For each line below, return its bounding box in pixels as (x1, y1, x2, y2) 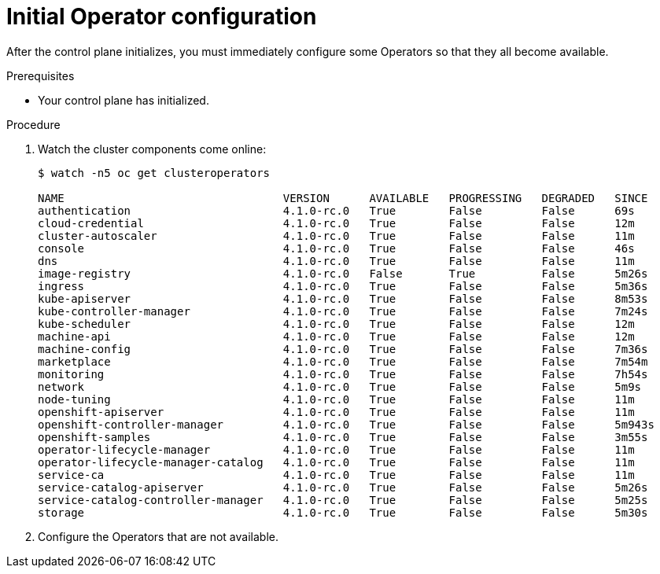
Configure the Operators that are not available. (38, 529, 278, 543)
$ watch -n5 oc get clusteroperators (38, 166, 271, 179)
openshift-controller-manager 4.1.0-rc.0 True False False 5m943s (38, 418, 654, 431)
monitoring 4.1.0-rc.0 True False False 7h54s (38, 367, 648, 381)
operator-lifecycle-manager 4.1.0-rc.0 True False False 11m (38, 443, 635, 456)
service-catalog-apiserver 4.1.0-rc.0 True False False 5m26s (38, 480, 648, 494)
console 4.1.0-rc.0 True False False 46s (38, 241, 635, 255)
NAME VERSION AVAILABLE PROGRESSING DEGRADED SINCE (38, 191, 648, 204)
